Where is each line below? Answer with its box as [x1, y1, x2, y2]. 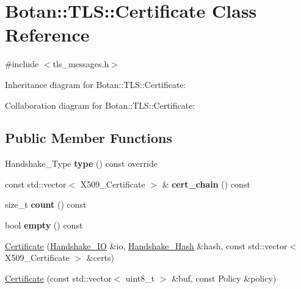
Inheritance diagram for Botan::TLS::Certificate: [5, 78, 186, 90]
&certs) [86, 251, 115, 264]
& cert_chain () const [162, 177, 250, 190]
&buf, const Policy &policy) [172, 271, 277, 284]
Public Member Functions [5, 128, 172, 147]
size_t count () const [5, 198, 87, 211]
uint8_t [125, 271, 155, 284]
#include [5, 57, 39, 70]
